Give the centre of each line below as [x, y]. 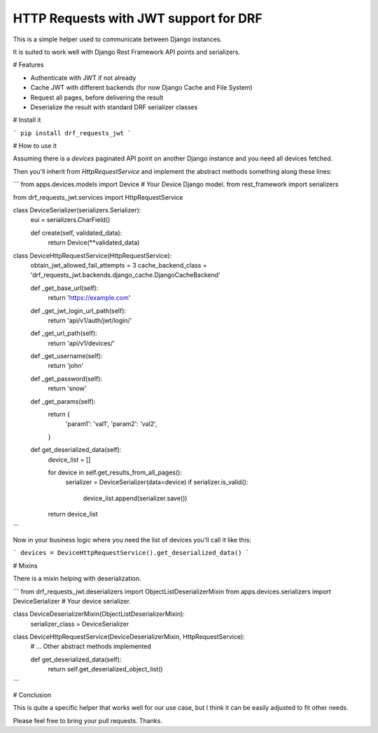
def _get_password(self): [66, 378]
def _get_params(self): [63, 401]
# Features [29, 65]
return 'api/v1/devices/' [81, 343]
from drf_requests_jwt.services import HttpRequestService [98, 197]
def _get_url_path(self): [64, 334]
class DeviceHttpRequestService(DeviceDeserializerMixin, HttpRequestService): [129, 637]
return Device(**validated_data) [94, 242]
